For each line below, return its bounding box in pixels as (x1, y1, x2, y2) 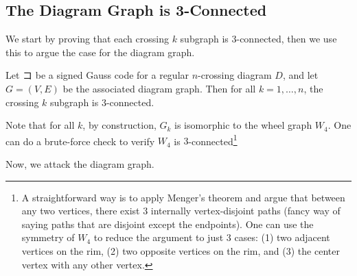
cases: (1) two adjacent (234, 230, 330, 244)
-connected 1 (188, 131, 238, 148)
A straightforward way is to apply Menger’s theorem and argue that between (21, 190, 345, 204)
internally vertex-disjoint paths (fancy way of (150, 203, 341, 218)
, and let (282, 68, 319, 82)
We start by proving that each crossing (5, 32, 169, 46)
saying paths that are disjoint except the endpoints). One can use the (21, 216, 314, 231)
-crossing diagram (198, 68, 272, 82)
